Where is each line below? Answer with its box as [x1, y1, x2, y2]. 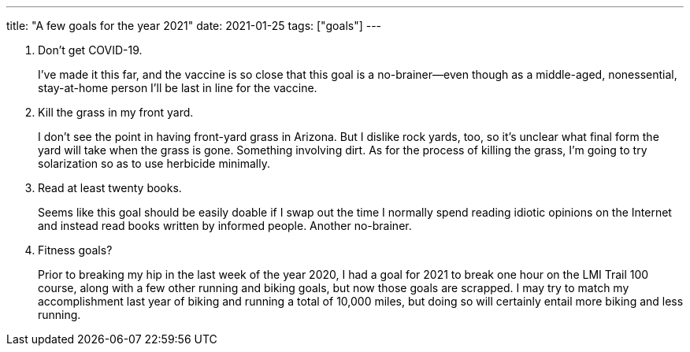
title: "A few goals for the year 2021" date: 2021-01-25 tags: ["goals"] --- [6, 19, 382, 32]
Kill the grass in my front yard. [38, 106, 194, 119]
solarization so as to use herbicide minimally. [38, 157, 270, 170]
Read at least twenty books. [38, 181, 182, 195]
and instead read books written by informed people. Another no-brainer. [38, 219, 412, 232]
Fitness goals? [38, 243, 113, 257]
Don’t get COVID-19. [38, 43, 143, 57]
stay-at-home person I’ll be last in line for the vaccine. [38, 81, 317, 94]
